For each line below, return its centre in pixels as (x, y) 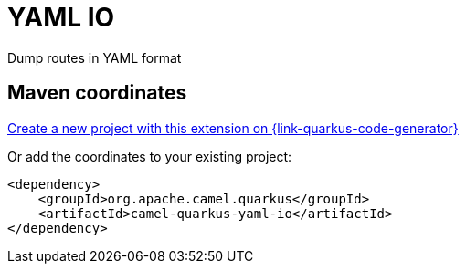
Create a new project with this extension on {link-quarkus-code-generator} (233, 128)
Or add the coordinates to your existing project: (150, 156)
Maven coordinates (97, 93)
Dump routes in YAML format (95, 57)
